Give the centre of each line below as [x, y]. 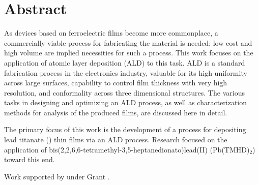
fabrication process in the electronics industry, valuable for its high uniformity [126, 72]
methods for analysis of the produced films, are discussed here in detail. [116, 112]
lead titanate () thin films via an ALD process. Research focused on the [116, 140]
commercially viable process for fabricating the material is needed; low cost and [128, 42]
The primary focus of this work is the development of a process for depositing [125, 129]
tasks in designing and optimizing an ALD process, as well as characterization [126, 102]
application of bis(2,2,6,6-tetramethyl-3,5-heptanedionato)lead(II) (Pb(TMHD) [127, 149]
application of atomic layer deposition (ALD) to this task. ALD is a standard [125, 62]
